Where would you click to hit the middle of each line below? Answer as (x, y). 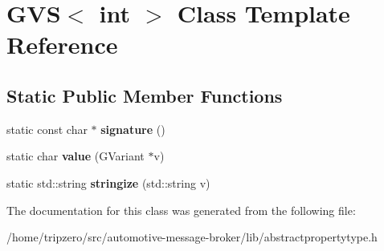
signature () (133, 129)
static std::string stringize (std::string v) (108, 182)
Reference (62, 45)
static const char (47, 129)
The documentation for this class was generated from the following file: (181, 210)
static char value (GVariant (76, 156)
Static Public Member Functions (145, 95)
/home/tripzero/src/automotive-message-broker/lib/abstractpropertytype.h (192, 237)
